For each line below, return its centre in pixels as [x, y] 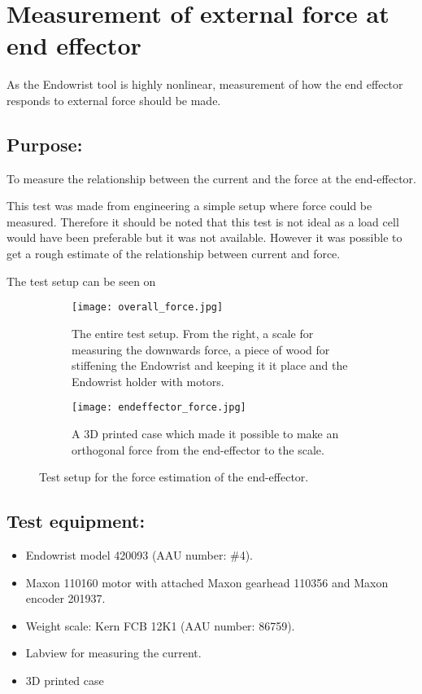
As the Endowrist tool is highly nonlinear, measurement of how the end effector [205, 84]
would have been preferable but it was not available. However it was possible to [204, 237]
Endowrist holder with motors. [148, 381]
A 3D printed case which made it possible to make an [205, 433]
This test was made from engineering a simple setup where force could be [189, 206]
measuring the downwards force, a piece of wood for [201, 349]
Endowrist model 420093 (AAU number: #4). [139, 554]
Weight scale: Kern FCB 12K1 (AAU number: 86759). [160, 625]
